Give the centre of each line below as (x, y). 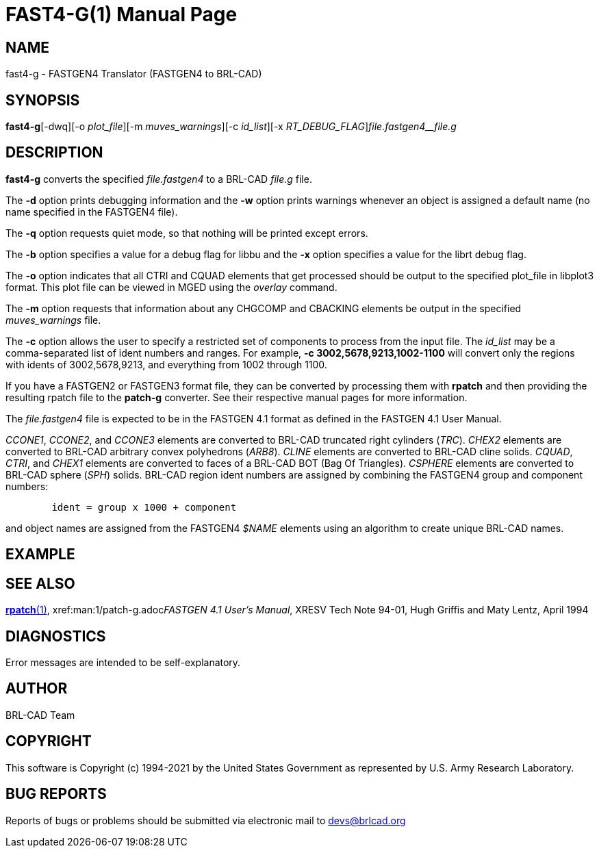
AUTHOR (37, 689)
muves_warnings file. (53, 320)
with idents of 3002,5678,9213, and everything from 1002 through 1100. (166, 364)
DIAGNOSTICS (56, 636)
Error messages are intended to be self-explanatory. (123, 662)
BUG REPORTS (56, 794)
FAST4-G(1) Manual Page (122, 14)
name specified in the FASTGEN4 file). (92, 212)
